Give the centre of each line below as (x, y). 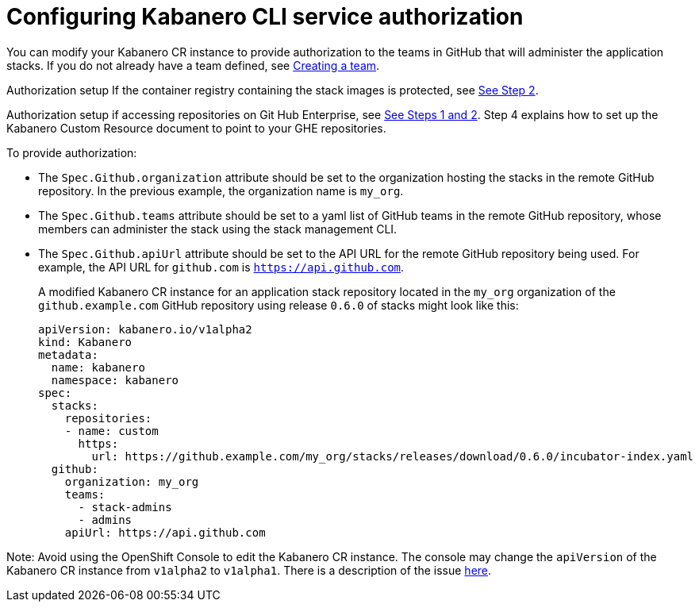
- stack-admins (125, 507)
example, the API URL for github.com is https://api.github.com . (221, 267)
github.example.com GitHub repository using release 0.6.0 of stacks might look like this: (278, 305)
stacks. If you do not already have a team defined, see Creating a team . (193, 65)
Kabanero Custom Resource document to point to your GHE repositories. (196, 128)
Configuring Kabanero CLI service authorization (265, 17)
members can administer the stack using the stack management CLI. (218, 229)
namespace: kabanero (115, 380)
